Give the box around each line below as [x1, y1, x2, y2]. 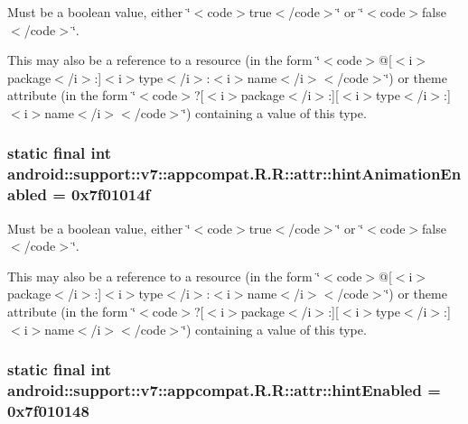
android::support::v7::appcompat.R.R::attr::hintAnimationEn [7, 162, 462, 185]
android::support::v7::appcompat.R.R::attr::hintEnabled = [7, 379, 441, 401]
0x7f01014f [71, 183, 151, 206]
